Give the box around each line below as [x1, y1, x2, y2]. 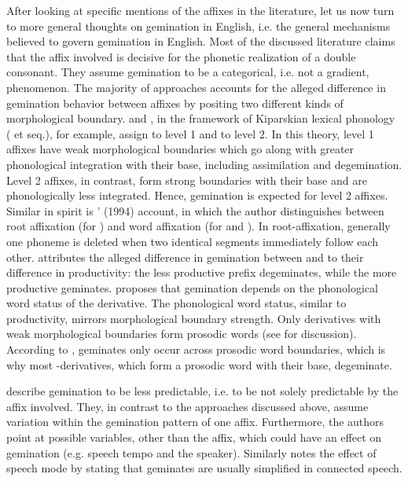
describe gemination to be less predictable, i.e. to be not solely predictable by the [6, 383, 399, 399]
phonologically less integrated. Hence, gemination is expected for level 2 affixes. [6, 187, 388, 204]
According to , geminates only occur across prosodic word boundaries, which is [6, 341, 386, 358]
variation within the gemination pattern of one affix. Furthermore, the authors [6, 413, 384, 430]
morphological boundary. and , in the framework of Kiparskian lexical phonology [6, 110, 395, 127]
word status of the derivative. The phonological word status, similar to [6, 295, 347, 311]
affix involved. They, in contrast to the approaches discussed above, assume [6, 398, 369, 414]
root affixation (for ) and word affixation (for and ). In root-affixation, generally [6, 218, 391, 234]
